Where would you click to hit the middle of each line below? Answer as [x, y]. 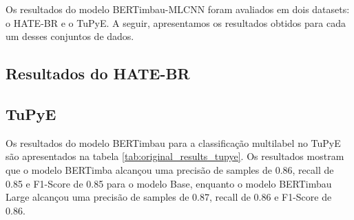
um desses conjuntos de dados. [70, 36]
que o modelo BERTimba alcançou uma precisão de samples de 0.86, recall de [170, 169]
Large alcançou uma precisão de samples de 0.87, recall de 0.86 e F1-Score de [169, 197]
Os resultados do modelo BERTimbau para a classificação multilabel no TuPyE [173, 142]
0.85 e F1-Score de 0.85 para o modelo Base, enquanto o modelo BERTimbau [169, 183]
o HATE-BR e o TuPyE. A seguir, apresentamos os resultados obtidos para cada [176, 22]
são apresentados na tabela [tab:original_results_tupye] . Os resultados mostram [175, 156]
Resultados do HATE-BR [98, 73]
